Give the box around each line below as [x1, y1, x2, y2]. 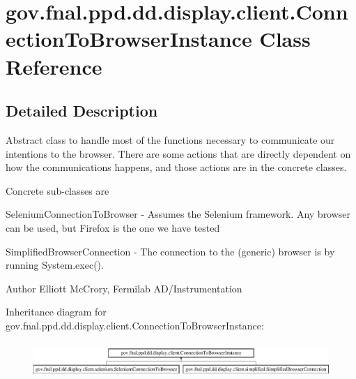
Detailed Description [6, 100, 158, 121]
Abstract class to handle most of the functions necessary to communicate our [6, 132, 335, 147]
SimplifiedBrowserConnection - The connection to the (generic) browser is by [6, 244, 335, 258]
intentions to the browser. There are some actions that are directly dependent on [6, 146, 351, 161]
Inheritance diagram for [6, 304, 107, 319]
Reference [6, 52, 102, 80]
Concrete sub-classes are [6, 183, 109, 198]
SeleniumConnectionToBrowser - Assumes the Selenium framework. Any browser [6, 207, 351, 221]
